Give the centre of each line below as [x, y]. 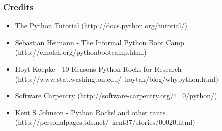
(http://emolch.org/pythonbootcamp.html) [81, 52]
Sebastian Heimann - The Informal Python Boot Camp [100, 42]
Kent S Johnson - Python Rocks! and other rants [90, 112]
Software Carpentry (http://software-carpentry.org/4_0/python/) [116, 96]
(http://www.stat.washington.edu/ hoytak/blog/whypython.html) [117, 79]
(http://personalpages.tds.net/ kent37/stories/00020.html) [105, 122]
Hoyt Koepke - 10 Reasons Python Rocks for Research [98, 69]
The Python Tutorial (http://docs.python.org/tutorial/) [101, 25]
